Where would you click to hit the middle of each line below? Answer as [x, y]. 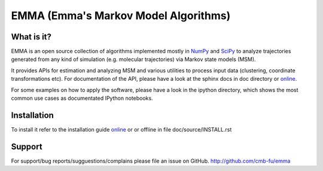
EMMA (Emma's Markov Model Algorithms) [121, 16]
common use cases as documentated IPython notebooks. [82, 98]
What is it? [31, 37]
